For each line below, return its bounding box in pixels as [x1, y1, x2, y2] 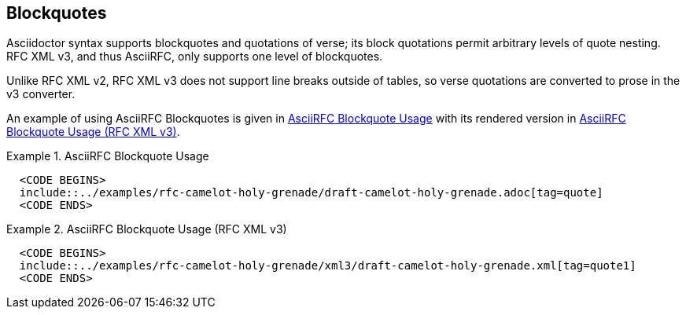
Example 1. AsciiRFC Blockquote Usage [6, 149, 209, 163]
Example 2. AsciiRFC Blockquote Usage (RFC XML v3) [6, 222, 287, 236]
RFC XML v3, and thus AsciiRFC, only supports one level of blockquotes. [6, 49, 383, 64]
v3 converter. [6, 87, 76, 101]
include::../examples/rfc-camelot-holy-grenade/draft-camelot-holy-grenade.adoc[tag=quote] [19, 186, 603, 200]
